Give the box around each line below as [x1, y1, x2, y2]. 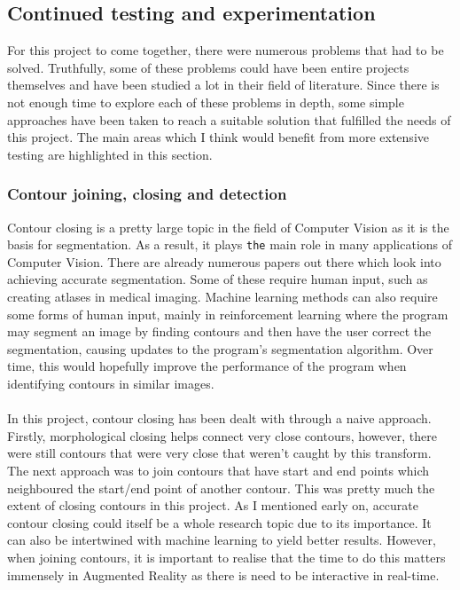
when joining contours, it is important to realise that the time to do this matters [7, 547, 446, 566]
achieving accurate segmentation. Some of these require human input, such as [7, 270, 428, 288]
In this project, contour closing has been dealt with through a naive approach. [7, 409, 432, 428]
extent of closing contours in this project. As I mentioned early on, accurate [7, 496, 419, 515]
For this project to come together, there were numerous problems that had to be [7, 41, 444, 59]
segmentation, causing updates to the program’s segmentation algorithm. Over [7, 339, 433, 358]
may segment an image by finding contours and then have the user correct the [7, 322, 432, 341]
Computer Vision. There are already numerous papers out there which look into [7, 252, 441, 271]
